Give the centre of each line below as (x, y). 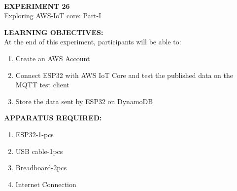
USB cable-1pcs (39, 151)
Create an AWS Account (53, 58)
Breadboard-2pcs (41, 168)
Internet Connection (46, 184)
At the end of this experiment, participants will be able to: (93, 42)
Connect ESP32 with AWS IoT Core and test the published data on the (124, 75)
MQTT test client (42, 85)
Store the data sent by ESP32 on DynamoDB (84, 101)
